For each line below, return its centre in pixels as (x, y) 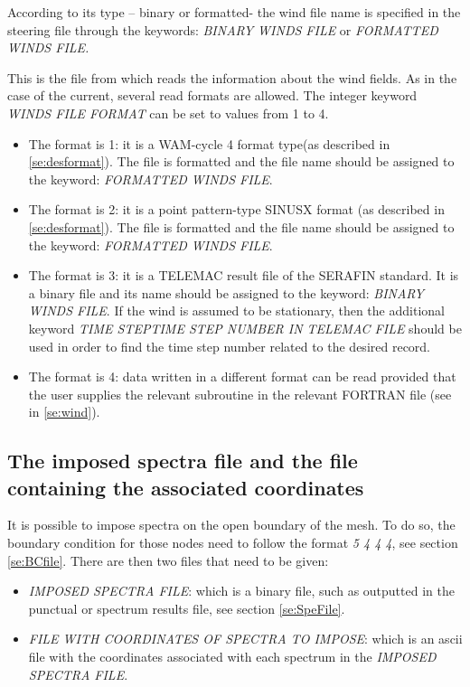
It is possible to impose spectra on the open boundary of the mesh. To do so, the (231, 525)
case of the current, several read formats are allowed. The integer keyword (212, 95)
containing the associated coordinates (186, 487)
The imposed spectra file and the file (183, 461)
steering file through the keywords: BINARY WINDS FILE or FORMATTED (223, 29)
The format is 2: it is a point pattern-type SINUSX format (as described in (236, 209)
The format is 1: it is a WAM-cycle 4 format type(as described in (209, 143)
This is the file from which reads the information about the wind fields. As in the (232, 77)
